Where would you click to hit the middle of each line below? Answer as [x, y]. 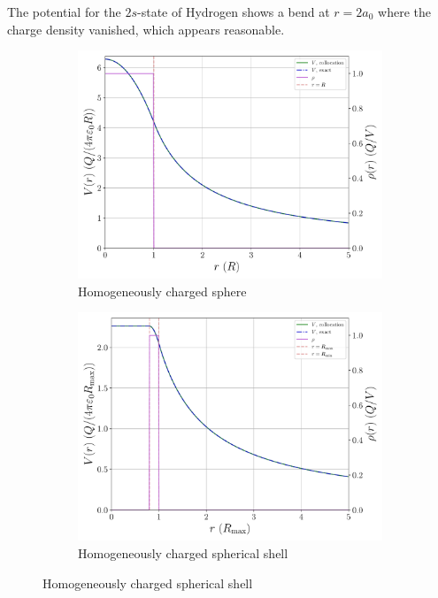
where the [404, 11]
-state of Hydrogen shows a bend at [234, 11]
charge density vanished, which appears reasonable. [146, 29]
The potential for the [64, 11]
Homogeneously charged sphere [162, 291]
